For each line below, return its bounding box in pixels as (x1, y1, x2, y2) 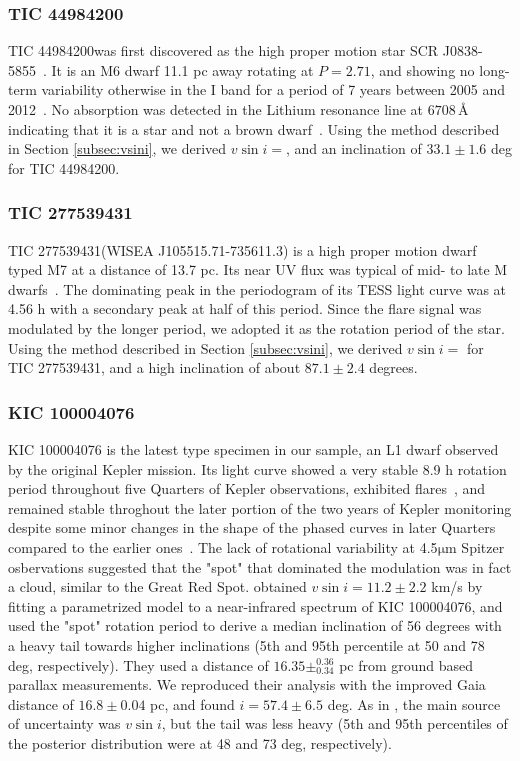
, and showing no (370, 59, 475, 80)
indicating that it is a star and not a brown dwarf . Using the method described (8, 118, 500, 139)
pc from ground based (339, 654, 474, 675)
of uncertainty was (8, 713, 121, 734)
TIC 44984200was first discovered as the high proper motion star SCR (8, 40, 439, 61)
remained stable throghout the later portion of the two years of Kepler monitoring (8, 497, 512, 518)
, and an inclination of (285, 138, 422, 159)
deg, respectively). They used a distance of (8, 654, 269, 675)
